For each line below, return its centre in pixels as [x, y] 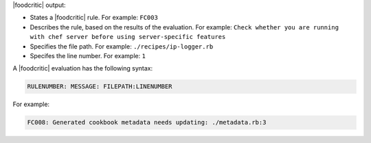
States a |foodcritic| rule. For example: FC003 [94, 18]
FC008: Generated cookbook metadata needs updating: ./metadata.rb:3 [147, 122]
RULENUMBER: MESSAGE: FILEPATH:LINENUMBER [100, 87]
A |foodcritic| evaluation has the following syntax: [83, 68]
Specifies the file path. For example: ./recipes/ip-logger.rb [122, 46]
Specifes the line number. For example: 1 [88, 55]
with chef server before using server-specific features [128, 37]
